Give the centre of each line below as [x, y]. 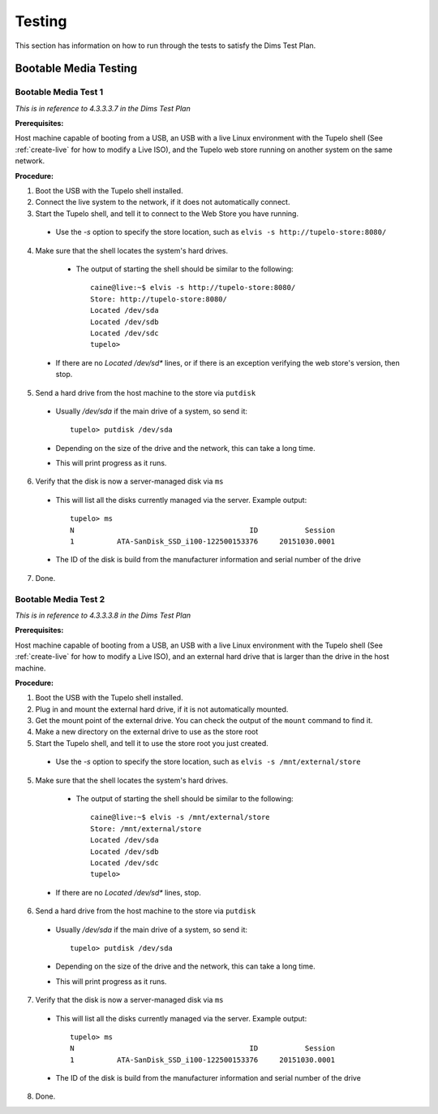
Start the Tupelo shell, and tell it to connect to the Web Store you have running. [167, 213]
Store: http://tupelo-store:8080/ [159, 299]
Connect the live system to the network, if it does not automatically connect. [163, 202]
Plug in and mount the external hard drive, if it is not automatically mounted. [162, 709]
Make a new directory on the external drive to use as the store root [147, 732]
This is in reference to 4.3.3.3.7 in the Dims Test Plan [103, 108]
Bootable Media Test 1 [59, 92]
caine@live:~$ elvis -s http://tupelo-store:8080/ [193, 288]
